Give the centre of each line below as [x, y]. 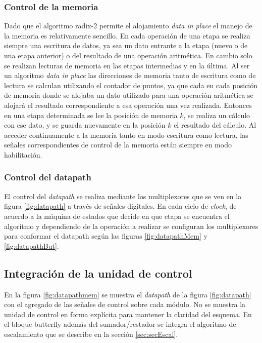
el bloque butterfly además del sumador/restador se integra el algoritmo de [120, 324]
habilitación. [23, 154]
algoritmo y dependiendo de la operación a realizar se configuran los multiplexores [131, 226]
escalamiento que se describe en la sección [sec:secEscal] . [91, 334]
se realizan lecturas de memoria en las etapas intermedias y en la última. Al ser [127, 65]
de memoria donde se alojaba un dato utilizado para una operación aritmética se [129, 95]
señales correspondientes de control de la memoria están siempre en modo [118, 145]
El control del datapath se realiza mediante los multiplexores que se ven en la [123, 196]
